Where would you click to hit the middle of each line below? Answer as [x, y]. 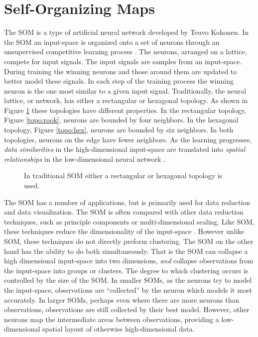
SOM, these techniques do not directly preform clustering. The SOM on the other [129, 241]
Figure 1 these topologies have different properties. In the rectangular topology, [125, 110]
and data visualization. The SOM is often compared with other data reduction [124, 212]
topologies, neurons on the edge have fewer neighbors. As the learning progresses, [128, 139]
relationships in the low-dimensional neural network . [85, 159]
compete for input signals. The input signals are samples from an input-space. [123, 61]
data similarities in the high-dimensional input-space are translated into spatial [125, 149]
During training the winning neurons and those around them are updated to [121, 71]
